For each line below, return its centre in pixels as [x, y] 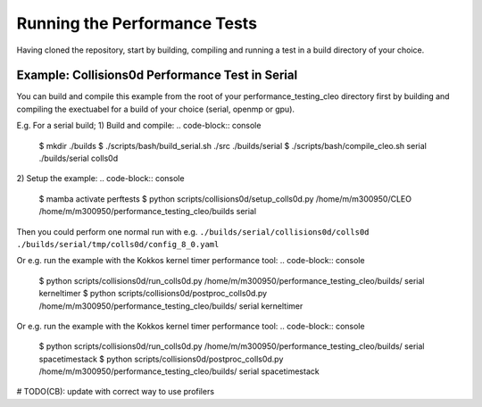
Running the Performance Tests [137, 23]
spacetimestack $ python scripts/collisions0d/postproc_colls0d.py [161, 359]
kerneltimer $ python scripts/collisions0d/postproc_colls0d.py [153, 294]
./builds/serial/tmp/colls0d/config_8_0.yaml [118, 244]
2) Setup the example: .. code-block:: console [100, 179]
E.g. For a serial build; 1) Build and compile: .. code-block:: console [139, 126]
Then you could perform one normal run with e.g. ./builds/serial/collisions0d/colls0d [193, 231]
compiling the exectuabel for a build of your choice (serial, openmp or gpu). [155, 109]
